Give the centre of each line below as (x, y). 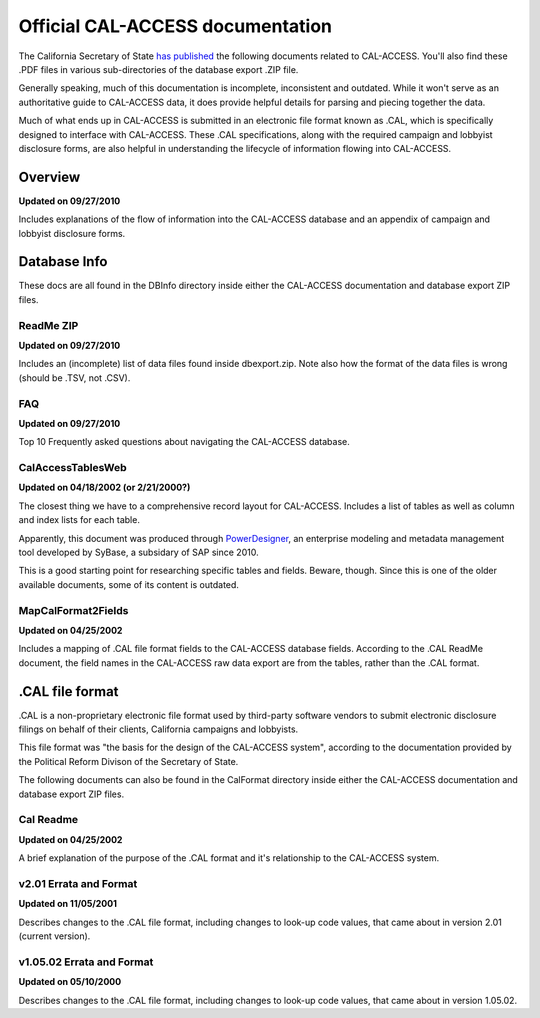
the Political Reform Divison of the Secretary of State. (128, 761)
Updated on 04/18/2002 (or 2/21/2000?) (104, 487)
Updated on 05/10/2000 (70, 982)
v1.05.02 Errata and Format (86, 962)
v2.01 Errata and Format (78, 883)
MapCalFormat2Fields (73, 610)
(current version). (54, 936)
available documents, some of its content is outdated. (129, 584)
